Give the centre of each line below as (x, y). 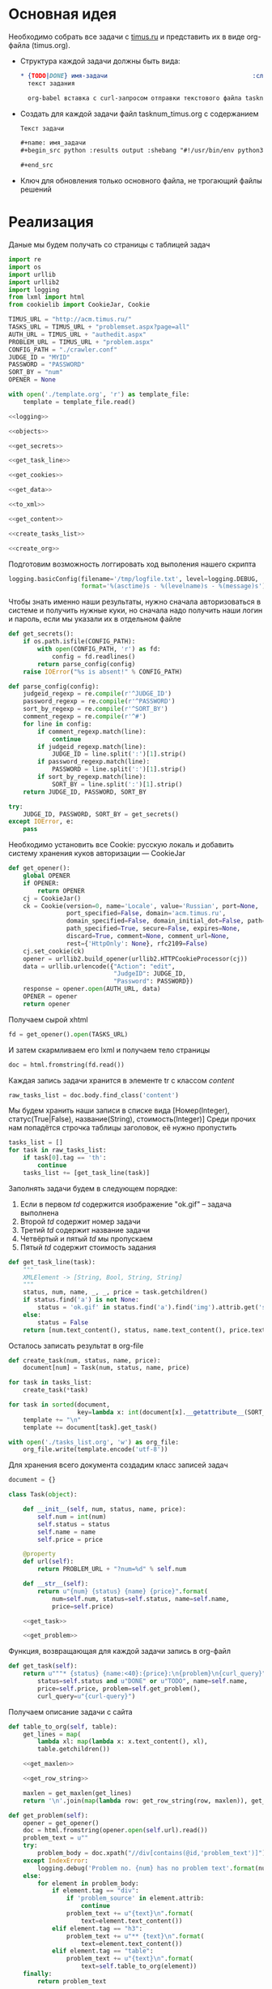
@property (40, 1554)
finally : (38, 1974)
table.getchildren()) (74, 1750)
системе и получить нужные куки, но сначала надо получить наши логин (136, 610)
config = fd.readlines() (93, 657)
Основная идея (63, 14)
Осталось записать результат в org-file (76, 1345)
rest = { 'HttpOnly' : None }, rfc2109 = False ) (137, 943)
